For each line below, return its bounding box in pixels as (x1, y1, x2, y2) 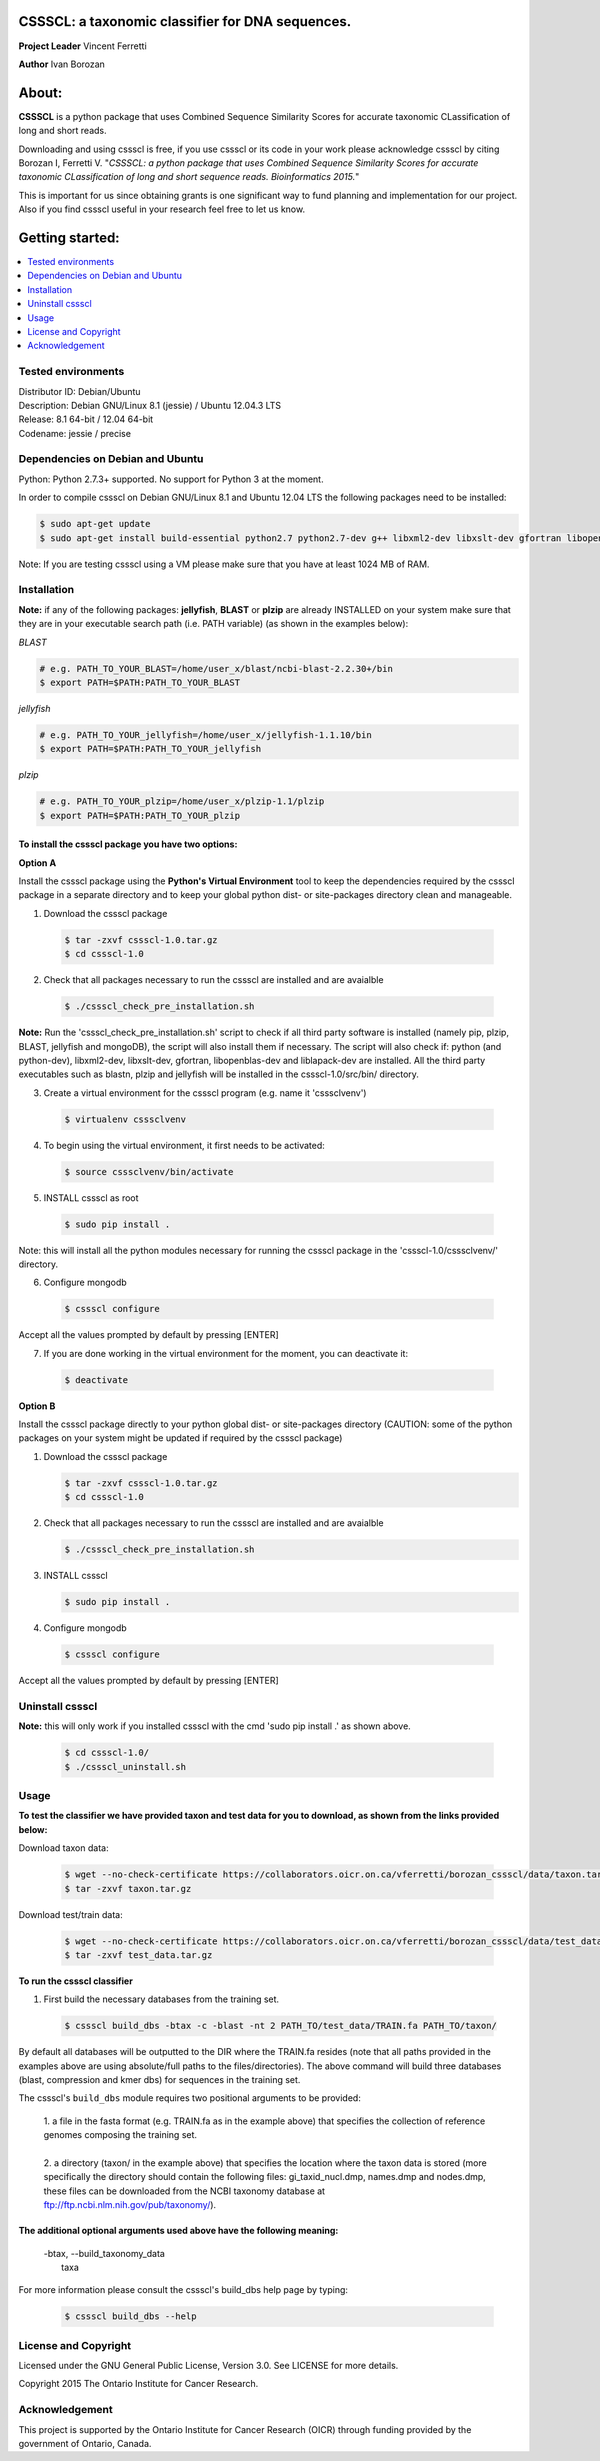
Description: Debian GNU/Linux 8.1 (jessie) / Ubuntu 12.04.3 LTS (18, 399, 282, 411)
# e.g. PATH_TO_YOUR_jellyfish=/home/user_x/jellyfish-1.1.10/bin (39, 729, 372, 740)
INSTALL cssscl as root (43, 1191, 139, 1204)
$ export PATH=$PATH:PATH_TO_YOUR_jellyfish (39, 743, 262, 755)
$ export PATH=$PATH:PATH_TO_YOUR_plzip (39, 810, 240, 821)
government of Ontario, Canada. (18, 2437, 152, 2449)
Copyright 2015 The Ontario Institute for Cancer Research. (18, 2378, 259, 2390)
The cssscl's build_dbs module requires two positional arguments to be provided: (18, 2092, 362, 2104)
